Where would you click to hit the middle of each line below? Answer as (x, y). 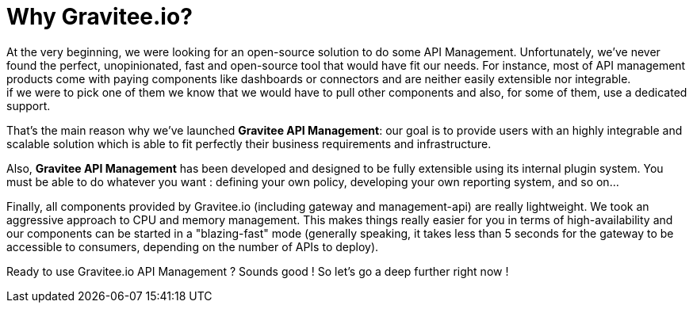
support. (29, 105)
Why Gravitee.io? (100, 17)
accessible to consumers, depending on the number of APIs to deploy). (193, 246)
